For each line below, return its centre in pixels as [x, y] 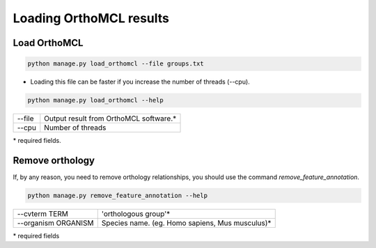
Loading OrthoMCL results [91, 18]
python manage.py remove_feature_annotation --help [118, 195]
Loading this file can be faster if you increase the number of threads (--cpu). [140, 82]
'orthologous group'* [136, 214]
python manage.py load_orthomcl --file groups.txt [116, 64]
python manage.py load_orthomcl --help [95, 100]
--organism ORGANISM [55, 223]
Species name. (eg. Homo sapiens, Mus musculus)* [186, 223]
